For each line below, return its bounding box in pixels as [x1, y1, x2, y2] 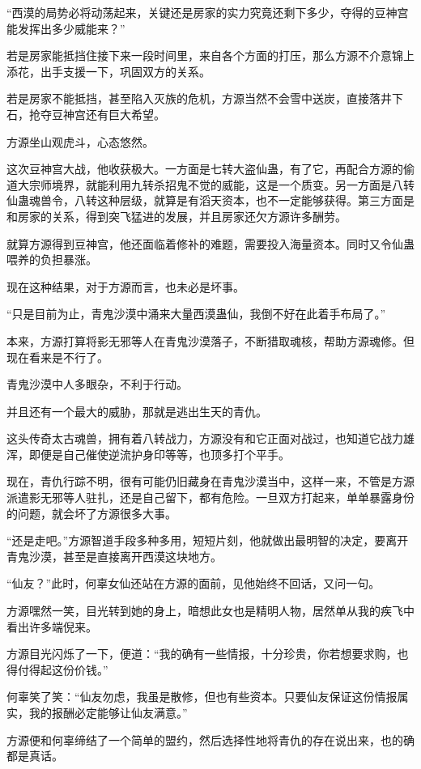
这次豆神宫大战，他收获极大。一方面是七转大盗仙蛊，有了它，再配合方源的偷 [6, 160, 415, 177]
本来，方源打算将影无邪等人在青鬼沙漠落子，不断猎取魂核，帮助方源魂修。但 [6, 332, 415, 349]
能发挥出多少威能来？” [6, 19, 125, 36]
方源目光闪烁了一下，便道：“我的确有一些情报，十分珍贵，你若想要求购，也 [6, 645, 409, 662]
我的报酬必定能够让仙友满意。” [28, 704, 188, 720]
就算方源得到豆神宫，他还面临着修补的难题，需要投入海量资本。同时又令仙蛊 [6, 235, 415, 252]
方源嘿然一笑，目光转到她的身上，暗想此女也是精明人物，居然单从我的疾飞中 [6, 602, 415, 619]
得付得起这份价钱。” [6, 661, 108, 678]
